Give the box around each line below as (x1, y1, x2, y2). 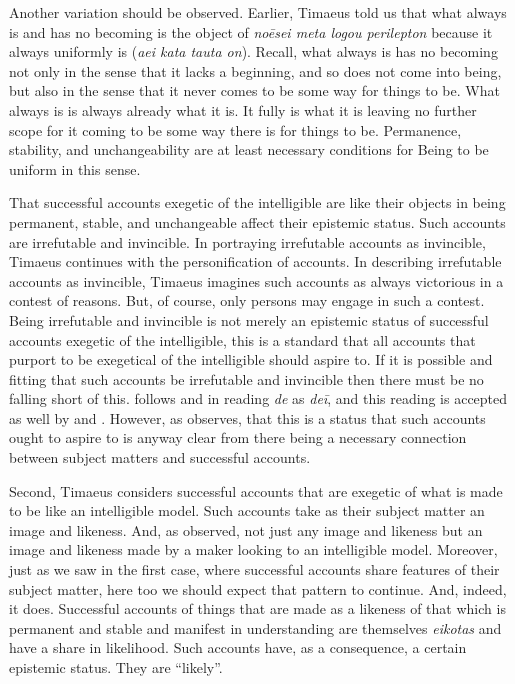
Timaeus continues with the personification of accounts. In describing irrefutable (9, 251, 502, 272)
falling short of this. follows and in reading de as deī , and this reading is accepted (9, 388, 508, 409)
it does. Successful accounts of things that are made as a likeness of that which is (9, 598, 506, 619)
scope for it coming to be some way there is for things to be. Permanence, (9, 119, 462, 140)
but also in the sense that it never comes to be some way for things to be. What (9, 80, 500, 101)
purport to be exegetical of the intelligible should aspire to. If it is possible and (9, 349, 493, 370)
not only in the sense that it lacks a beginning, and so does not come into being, (9, 60, 502, 81)
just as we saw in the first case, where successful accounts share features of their (9, 559, 500, 580)
